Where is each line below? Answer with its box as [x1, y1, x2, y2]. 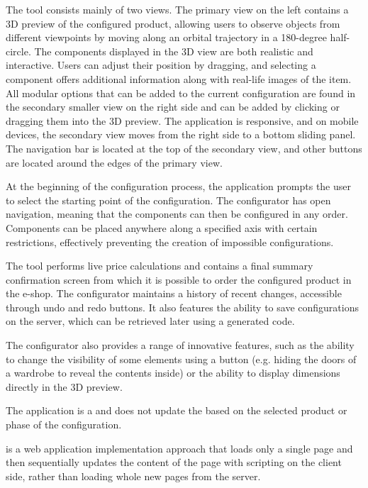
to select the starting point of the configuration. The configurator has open [6, 192, 331, 207]
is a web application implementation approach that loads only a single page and [6, 440, 353, 455]
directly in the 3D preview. [6, 379, 123, 394]
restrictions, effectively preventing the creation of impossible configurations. [6, 234, 334, 249]
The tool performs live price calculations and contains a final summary [6, 258, 313, 273]
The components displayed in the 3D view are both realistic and [34, 43, 313, 58]
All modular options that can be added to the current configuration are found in [6, 85, 356, 100]
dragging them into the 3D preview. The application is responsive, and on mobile [6, 113, 359, 128]
